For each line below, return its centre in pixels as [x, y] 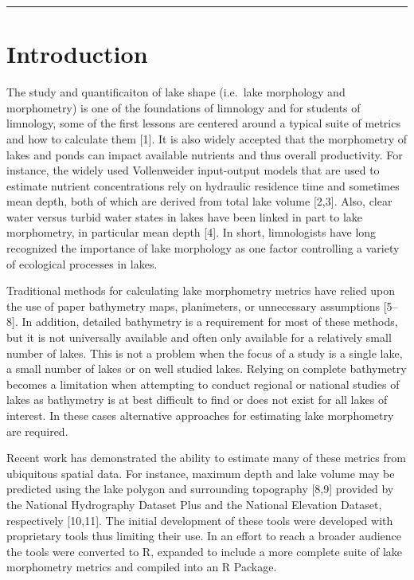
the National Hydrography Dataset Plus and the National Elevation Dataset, [194, 504]
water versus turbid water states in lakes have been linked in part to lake [184, 216]
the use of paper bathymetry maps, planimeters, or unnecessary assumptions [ [197, 306]
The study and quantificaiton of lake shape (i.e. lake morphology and [176, 92]
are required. [37, 431]
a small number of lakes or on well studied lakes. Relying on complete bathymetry [207, 368]
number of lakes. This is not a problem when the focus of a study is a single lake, [205, 353]
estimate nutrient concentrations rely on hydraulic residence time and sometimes [203, 185]
